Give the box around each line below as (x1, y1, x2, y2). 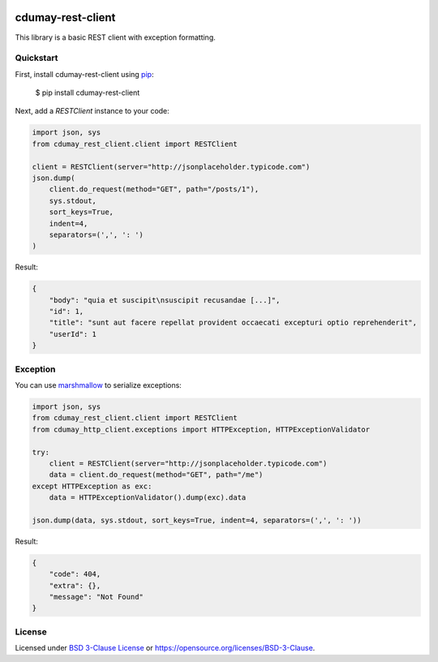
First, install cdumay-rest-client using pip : (15, 69, 154, 79)
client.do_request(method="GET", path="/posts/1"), (49, 185, 260, 194)
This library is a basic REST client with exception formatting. (15, 32, 217, 42)
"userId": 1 (49, 329, 97, 338)
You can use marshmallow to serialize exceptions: (15, 380, 182, 389)
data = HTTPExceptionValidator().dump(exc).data (49, 493, 247, 502)
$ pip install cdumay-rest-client (35, 88, 140, 97)
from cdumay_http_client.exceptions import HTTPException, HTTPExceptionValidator (32, 424, 371, 434)
